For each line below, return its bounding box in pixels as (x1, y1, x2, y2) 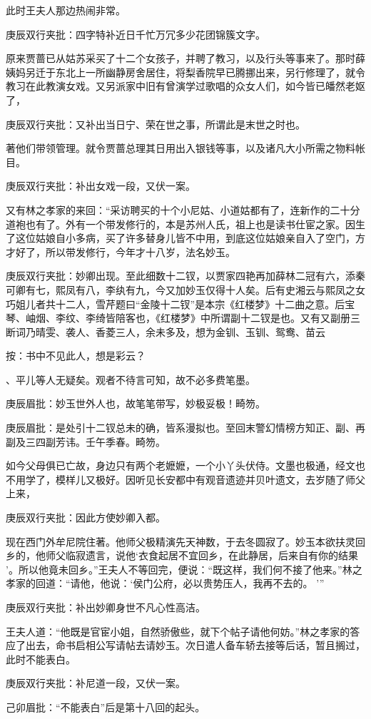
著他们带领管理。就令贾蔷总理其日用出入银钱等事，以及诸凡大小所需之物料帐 (6, 141, 365, 155)
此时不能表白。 (6, 651, 76, 666)
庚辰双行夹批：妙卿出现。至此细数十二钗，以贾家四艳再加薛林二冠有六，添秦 (6, 268, 365, 283)
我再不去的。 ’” (253, 576, 325, 591)
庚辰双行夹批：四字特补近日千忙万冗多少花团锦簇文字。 (6, 26, 265, 41)
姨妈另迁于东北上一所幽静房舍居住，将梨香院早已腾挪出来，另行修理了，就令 (6, 64, 365, 79)
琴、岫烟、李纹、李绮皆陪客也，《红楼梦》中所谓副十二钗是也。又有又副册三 (6, 310, 360, 325)
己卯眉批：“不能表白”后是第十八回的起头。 (6, 699, 205, 714)
